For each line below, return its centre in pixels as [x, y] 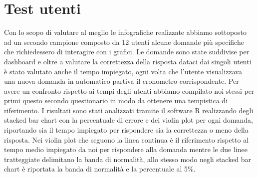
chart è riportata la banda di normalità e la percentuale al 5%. [100, 169]
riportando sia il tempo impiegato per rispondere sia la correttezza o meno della [126, 130]
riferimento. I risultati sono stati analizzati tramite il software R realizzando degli [129, 110]
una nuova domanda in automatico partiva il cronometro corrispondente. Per [122, 81]
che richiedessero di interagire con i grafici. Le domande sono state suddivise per [127, 52]
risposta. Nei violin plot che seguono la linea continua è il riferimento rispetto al [127, 139]
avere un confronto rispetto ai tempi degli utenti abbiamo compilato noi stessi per [129, 90]
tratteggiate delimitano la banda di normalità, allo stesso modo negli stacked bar [128, 159]
